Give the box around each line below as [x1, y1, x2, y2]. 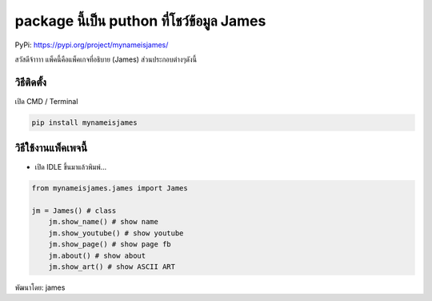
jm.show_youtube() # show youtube [48, 228, 184, 238]
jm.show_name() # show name [48, 217, 159, 227]
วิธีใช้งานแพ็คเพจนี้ [14, 141, 88, 155]
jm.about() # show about [48, 251, 146, 260]
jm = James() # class [31, 207, 117, 215]
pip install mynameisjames [31, 118, 138, 127]
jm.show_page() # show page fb [48, 240, 171, 249]
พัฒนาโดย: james [14, 283, 66, 292]
